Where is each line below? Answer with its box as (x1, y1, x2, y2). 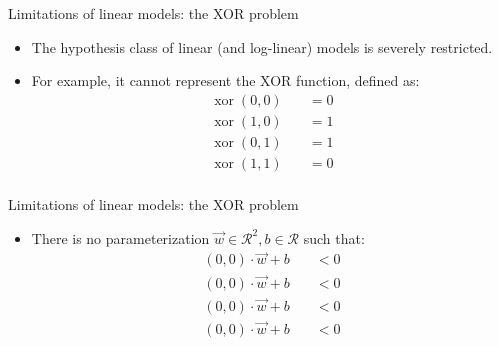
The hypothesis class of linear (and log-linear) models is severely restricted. (31, 36, 493, 57)
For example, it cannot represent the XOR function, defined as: (31, 70, 420, 91)
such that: (303, 227, 365, 248)
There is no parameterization (31, 227, 210, 248)
